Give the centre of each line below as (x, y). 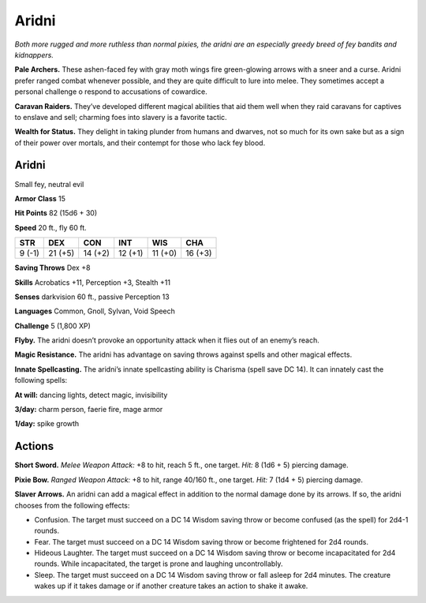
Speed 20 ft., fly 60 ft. (50, 227)
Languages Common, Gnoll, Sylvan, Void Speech (95, 311)
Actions (34, 446)
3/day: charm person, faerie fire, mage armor (89, 410)
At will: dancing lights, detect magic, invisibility (91, 395)
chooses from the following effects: (72, 505)
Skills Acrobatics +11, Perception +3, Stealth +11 (93, 282)
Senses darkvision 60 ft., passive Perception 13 (92, 297)
